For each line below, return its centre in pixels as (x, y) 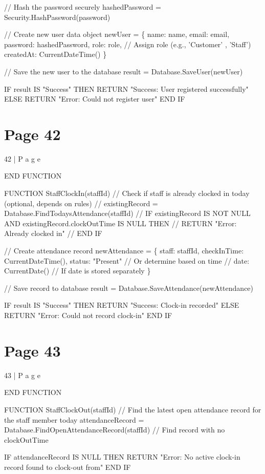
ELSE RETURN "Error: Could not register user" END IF (95, 99)
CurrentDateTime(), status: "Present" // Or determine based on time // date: (127, 260)
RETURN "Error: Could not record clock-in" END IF (88, 315)
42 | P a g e (22, 158)
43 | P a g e (22, 375)
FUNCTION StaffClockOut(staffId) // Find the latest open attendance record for (133, 409)
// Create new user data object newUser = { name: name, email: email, (117, 34)
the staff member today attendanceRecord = (74, 419)
